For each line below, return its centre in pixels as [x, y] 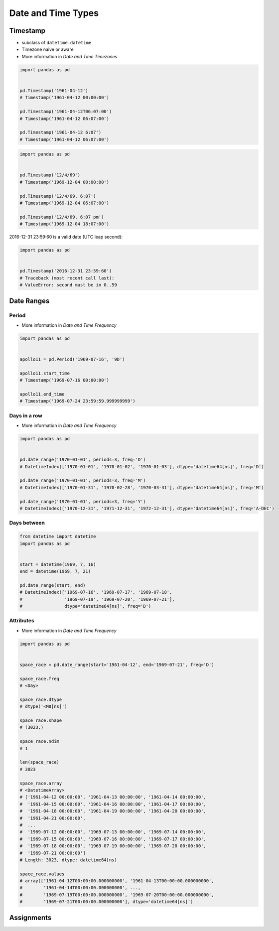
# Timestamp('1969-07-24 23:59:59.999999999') [77, 401]
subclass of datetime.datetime [57, 43]
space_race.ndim [40, 741]
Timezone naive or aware [48, 49]
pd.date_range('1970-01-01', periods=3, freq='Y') [83, 501]
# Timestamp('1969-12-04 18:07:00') [65, 224]
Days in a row [26, 415]
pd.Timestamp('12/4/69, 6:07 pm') [62, 217]
